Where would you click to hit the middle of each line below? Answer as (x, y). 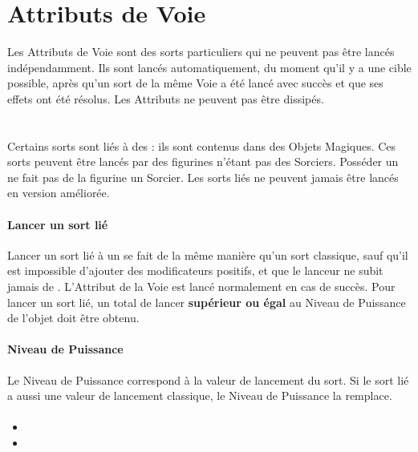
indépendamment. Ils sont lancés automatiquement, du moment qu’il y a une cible (209, 67)
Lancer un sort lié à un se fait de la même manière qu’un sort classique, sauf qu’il (208, 254)
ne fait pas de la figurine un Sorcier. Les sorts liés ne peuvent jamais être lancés (203, 177)
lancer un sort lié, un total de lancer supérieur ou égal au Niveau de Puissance (207, 302)
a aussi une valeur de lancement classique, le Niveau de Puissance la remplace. (200, 395)
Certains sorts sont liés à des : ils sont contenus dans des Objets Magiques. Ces (202, 145)
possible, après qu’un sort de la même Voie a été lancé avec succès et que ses (195, 83)
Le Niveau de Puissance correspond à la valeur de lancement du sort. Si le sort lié (208, 379)
